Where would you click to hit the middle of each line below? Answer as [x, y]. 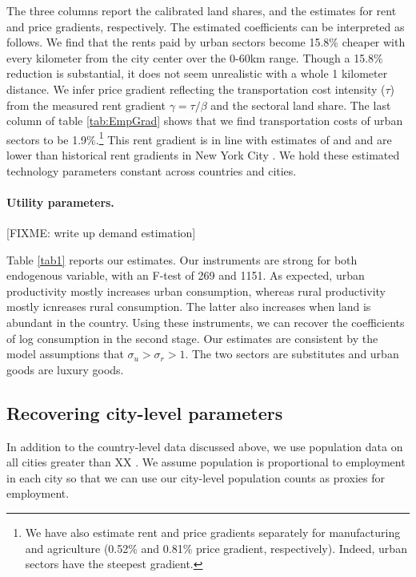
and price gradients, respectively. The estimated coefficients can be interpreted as [206, 26]
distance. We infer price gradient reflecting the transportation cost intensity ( [196, 89]
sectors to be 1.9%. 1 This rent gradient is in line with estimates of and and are [199, 138]
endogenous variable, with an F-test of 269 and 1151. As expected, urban [186, 275]
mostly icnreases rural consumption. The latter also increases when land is [189, 307]
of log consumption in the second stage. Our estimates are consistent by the [192, 338]
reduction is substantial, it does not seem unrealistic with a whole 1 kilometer [197, 73]
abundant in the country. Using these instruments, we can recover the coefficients [206, 322]
